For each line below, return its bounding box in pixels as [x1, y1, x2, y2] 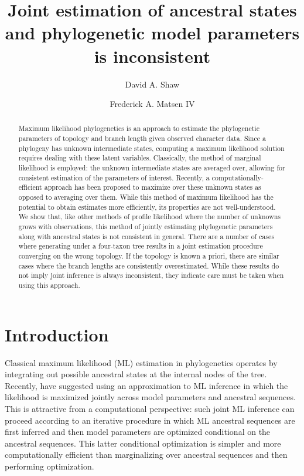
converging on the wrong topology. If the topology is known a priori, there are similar [18, 251, 279, 261]
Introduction [5, 322, 109, 346]
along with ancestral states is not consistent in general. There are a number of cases [18, 231, 275, 241]
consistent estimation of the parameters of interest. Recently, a [18, 172, 210, 182]
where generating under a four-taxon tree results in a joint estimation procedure [18, 241, 263, 251]
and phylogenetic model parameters [5, 21, 300, 45]
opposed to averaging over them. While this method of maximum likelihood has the [18, 192, 274, 202]
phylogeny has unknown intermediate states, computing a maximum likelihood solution [18, 143, 285, 153]
